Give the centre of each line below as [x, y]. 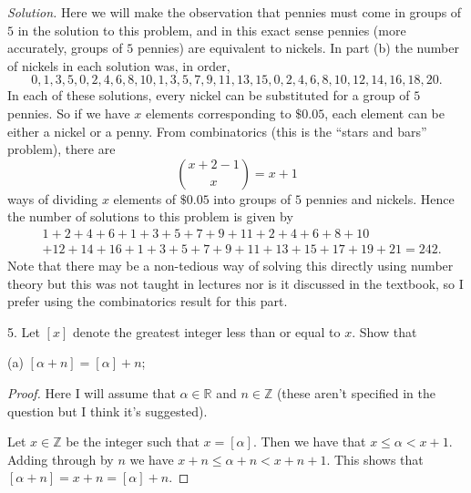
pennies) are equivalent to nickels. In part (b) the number [298, 48]
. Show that [384, 331]
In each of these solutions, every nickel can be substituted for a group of [209, 95]
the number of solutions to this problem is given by [150, 216]
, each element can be [385, 113]
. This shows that [375, 459]
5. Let [24, 331]
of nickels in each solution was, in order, [119, 65]
